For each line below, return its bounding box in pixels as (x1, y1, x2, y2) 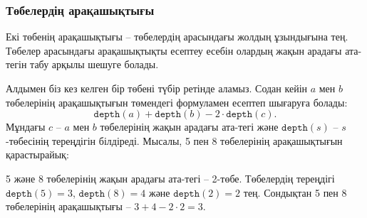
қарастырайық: (6, 147, 69, 162)
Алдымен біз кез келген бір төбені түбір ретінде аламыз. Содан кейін (6, 81, 308, 95)
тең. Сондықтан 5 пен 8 (243, 185, 347, 200)
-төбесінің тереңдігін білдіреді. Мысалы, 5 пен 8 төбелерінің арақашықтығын (6, 133, 343, 148)
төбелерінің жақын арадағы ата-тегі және (100, 119, 279, 134)
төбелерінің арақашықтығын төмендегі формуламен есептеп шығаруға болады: (6, 94, 348, 109)
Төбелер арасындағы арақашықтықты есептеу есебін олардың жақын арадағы (6, 43, 342, 58)
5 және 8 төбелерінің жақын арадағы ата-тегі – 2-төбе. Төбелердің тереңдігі (6, 170, 335, 185)
